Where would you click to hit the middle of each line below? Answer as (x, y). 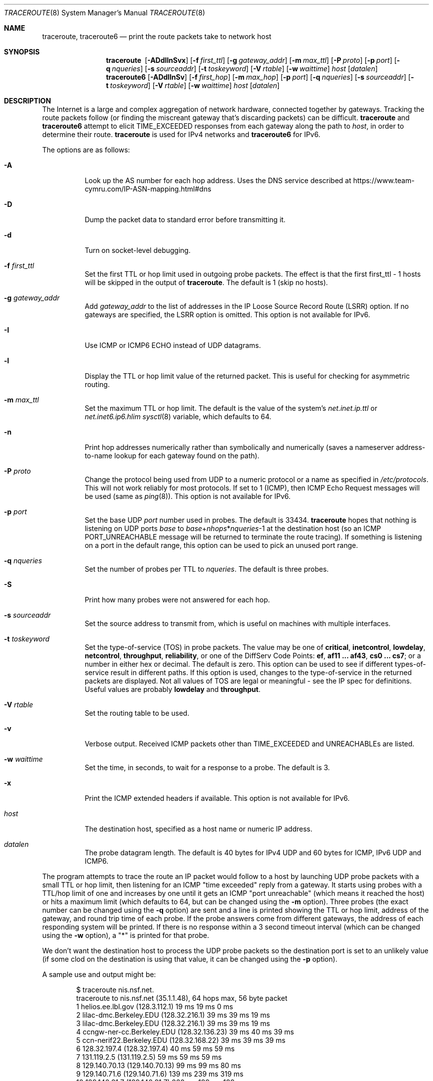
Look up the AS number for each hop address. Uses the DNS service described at (218, 180)
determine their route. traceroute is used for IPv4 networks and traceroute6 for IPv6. (181, 134)
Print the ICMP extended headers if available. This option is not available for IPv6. (217, 798)
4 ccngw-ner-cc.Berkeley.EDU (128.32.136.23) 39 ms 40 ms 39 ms (185, 1032)
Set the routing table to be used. (137, 713)
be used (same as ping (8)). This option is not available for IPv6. (188, 496)
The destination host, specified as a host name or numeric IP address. (199, 829)
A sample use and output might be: (99, 974)
